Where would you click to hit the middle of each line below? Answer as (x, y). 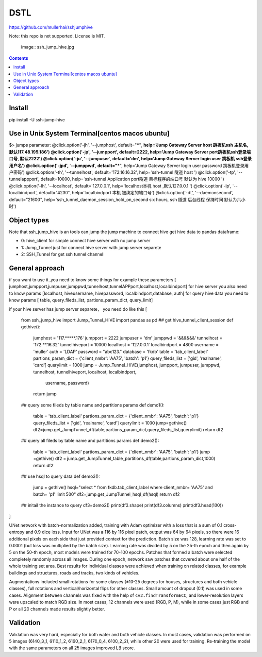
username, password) (67, 383)
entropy (17, 532)
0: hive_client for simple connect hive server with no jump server (86, 241)
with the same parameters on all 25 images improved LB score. (72, 648)
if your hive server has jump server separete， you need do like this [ (78, 309)
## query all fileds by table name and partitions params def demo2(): (90, 441)
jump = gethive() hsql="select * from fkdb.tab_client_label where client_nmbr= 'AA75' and (123, 488)
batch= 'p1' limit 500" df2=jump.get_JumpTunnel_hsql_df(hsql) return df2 (106, 494)
